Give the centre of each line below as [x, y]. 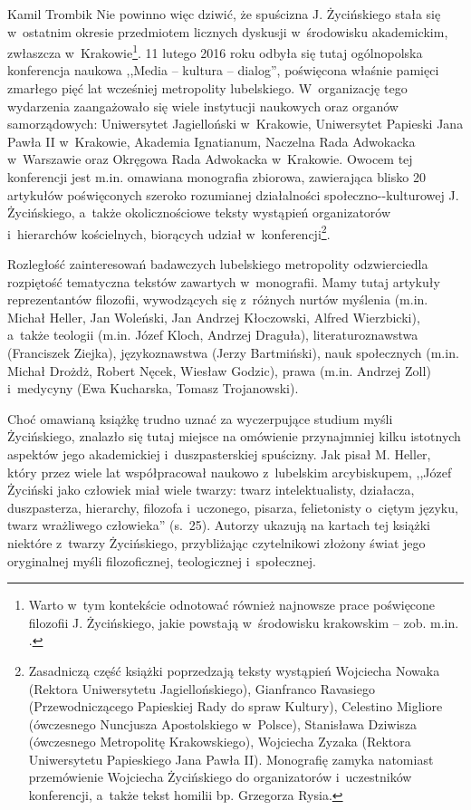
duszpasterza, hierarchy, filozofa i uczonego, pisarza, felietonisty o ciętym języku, [233, 507]
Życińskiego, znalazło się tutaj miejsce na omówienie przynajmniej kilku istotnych [234, 436]
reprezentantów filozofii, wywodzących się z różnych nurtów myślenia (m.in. [218, 299]
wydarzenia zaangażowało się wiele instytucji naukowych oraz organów [203, 106]
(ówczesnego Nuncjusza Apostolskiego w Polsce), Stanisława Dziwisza [223, 723]
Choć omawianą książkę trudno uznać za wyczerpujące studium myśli [200, 418]
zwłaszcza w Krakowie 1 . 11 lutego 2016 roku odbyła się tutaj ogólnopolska [215, 51]
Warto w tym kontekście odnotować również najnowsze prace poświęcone [232, 605]
